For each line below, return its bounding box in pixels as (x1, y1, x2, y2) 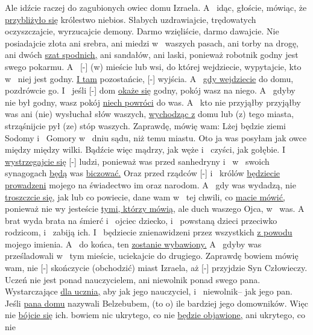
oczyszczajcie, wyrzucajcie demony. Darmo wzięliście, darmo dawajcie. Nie (5, 25, 279, 37)
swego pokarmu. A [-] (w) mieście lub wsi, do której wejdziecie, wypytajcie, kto (5, 60, 302, 72)
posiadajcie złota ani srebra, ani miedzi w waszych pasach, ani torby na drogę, (5, 36, 299, 49)
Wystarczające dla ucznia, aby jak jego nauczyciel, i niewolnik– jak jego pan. (5, 285, 292, 298)
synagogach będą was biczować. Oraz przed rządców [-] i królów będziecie (5, 167, 280, 179)
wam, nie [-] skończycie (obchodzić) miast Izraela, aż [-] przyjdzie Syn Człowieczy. (5, 261, 308, 274)
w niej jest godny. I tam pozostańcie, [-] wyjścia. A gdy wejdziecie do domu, (5, 72, 294, 85)
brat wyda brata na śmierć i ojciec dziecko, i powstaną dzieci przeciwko (5, 214, 277, 226)
